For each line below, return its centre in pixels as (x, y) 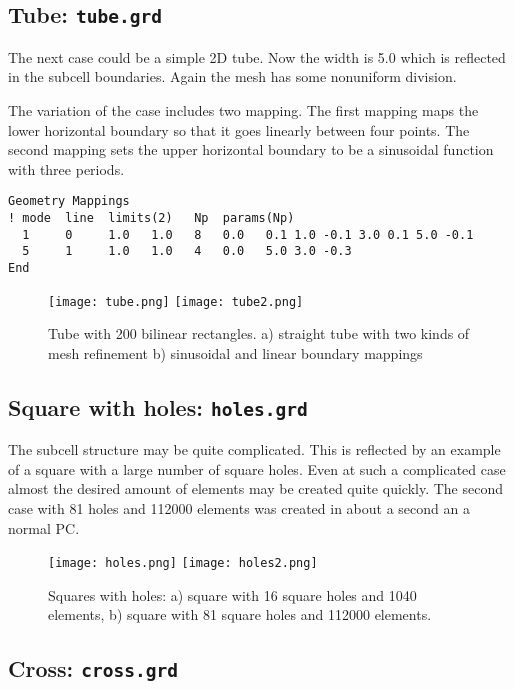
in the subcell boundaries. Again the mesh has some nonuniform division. (232, 76)
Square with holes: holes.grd (158, 406)
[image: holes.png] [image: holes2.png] (183, 563)
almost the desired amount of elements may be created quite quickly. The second (255, 488)
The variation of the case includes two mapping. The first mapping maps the (243, 109)
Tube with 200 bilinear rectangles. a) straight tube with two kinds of (259, 333)
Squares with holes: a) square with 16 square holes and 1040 (232, 594)
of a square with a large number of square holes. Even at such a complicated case (257, 468)
